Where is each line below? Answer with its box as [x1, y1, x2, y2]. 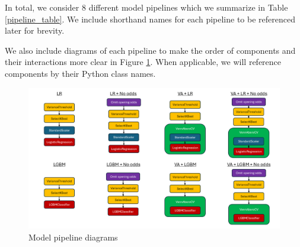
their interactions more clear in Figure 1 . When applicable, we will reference [5, 56, 282, 68]
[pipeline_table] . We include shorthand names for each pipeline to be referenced [5, 12, 295, 25]
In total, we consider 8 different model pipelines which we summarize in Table [5, 1, 288, 13]
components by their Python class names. [5, 67, 156, 79]
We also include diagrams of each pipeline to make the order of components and [5, 44, 296, 56]
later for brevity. [5, 24, 65, 37]
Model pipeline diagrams [28, 230, 118, 243]
